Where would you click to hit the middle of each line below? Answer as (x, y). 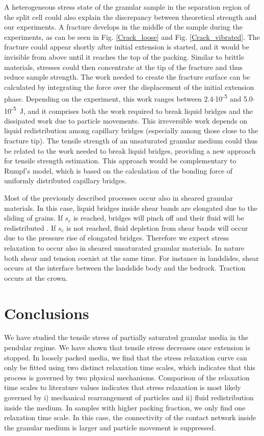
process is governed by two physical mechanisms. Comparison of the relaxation (127, 377)
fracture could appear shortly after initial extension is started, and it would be (127, 47)
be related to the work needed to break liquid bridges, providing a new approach (130, 150)
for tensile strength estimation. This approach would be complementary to (120, 161)
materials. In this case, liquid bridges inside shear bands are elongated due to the (131, 208)
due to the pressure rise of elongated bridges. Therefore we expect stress (117, 238)
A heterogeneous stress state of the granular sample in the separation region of (127, 7)
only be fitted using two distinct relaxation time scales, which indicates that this (130, 367)
